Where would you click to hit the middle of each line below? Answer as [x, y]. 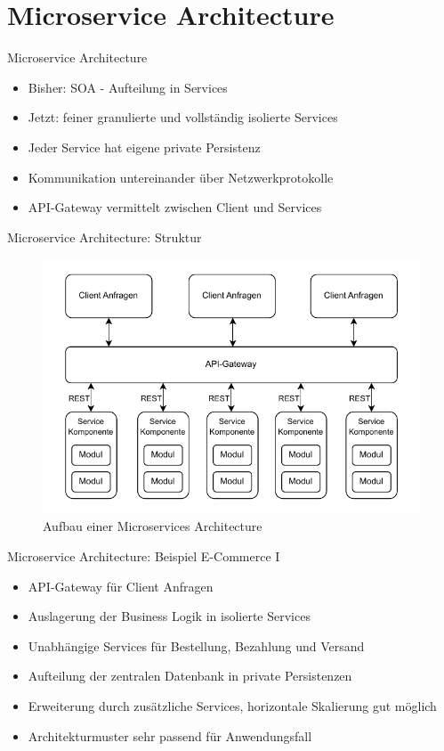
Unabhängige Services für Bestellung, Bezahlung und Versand [196, 645]
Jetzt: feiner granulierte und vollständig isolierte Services [183, 117]
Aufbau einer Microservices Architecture [153, 526]
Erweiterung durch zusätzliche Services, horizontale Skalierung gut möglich [232, 705]
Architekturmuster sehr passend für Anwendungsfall [170, 735]
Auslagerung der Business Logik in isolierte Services [169, 616]
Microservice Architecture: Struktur [105, 237]
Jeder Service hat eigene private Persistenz [144, 147]
